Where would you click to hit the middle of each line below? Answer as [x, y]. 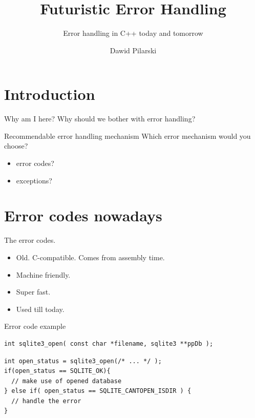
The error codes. [30, 240]
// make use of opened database [67, 381]
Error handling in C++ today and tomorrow [133, 33]
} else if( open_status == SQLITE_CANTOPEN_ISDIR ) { [98, 391]
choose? [16, 146]
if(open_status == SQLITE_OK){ [57, 371]
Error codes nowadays [83, 215]
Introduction [50, 94]
